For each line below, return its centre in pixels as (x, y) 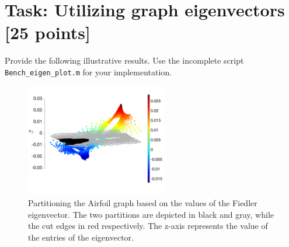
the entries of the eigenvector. (81, 237)
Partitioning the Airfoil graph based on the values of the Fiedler (143, 202)
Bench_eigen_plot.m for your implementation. (88, 72)
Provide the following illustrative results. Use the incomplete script (124, 60)
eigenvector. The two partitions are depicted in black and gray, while (151, 214)
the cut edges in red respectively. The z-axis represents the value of (148, 226)
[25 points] (48, 32)
